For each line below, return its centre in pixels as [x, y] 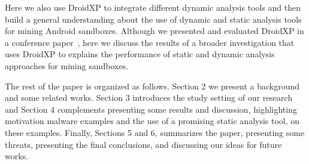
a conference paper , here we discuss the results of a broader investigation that [150, 42]
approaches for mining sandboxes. [67, 65]
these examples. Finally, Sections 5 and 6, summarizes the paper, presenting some [155, 132]
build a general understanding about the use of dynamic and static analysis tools [153, 19]
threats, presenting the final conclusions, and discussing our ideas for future [143, 144]
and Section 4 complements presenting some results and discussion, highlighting [151, 109]
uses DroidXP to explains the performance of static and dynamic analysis [140, 54]
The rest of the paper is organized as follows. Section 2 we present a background [152, 86]
